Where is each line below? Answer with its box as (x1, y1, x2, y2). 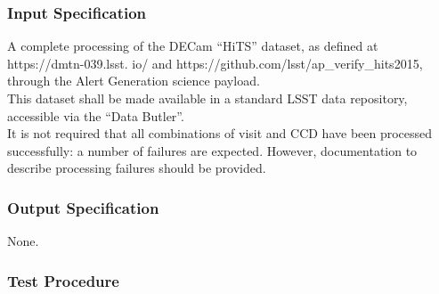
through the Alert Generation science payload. (7, 71, 260, 90)
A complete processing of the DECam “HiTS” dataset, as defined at (7, 37, 378, 55)
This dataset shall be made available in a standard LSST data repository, (7, 89, 408, 107)
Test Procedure (7, 269, 119, 291)
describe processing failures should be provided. (7, 159, 266, 177)
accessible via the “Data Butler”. (7, 106, 184, 125)
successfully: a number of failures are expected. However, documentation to (7, 141, 418, 159)
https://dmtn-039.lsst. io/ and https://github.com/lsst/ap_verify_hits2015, (7, 53, 423, 72)
